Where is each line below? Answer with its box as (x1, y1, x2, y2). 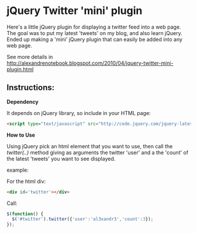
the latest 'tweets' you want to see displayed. (6, 155, 116, 162)
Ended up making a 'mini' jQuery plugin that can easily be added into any (6, 36, 183, 43)
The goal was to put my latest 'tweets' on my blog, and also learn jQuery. (6, 29, 183, 36)
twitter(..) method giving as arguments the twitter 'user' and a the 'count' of (6, 149, 189, 156)
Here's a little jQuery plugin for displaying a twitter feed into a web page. (6, 23, 181, 30)
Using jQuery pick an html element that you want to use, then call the (6, 142, 173, 149)
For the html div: (6, 178, 46, 185)
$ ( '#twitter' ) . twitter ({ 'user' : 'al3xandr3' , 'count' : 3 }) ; (12, 216, 154, 222)
